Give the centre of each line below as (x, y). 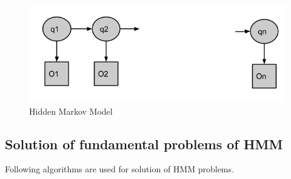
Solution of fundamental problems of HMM (144, 144)
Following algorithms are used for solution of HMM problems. (119, 169)
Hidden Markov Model (71, 111)
